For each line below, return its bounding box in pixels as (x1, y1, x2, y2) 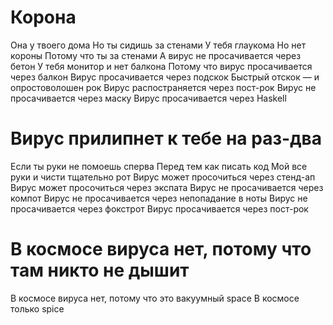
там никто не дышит (10, 259, 190, 282)
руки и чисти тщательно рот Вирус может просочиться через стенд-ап (10, 171, 316, 183)
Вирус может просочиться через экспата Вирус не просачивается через (10, 181, 324, 193)
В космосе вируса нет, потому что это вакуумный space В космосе (10, 292, 300, 304)
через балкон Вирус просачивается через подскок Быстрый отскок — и (10, 71, 320, 83)
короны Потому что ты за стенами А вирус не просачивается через (10, 49, 302, 61)
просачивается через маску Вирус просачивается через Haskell (10, 92, 287, 104)
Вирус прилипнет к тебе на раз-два (10, 127, 322, 150)
